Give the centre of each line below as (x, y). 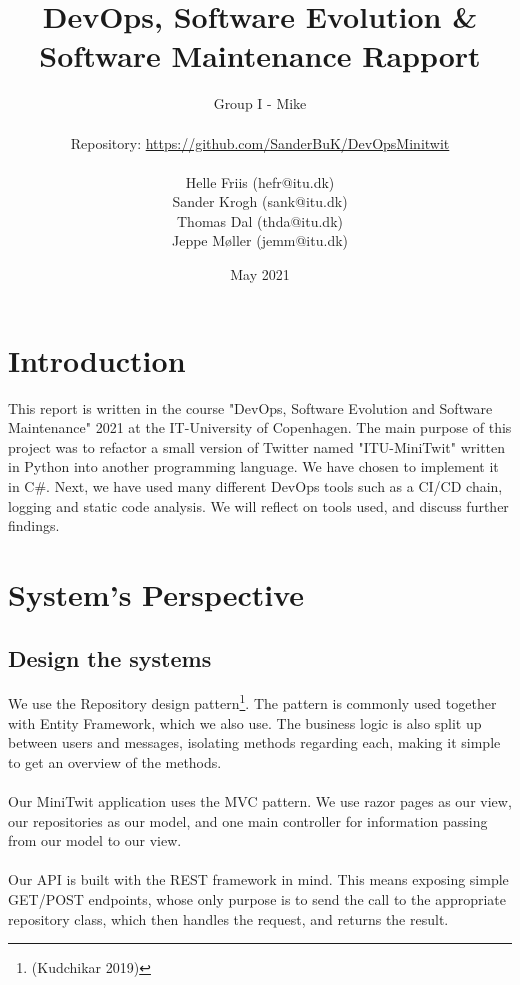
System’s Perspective (156, 593)
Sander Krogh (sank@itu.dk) (260, 201)
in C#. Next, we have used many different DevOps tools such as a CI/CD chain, (255, 485)
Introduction (97, 359)
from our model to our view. (95, 840)
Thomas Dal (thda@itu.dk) (260, 220)
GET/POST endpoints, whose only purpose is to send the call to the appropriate (257, 898)
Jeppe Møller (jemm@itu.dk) (260, 240)
